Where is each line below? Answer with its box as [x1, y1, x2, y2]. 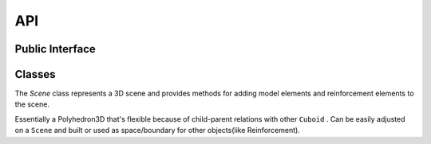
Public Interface [14, 42, 96, 56]
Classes [14, 68, 56, 81]
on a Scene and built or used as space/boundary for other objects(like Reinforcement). [14, 126, 301, 135]
